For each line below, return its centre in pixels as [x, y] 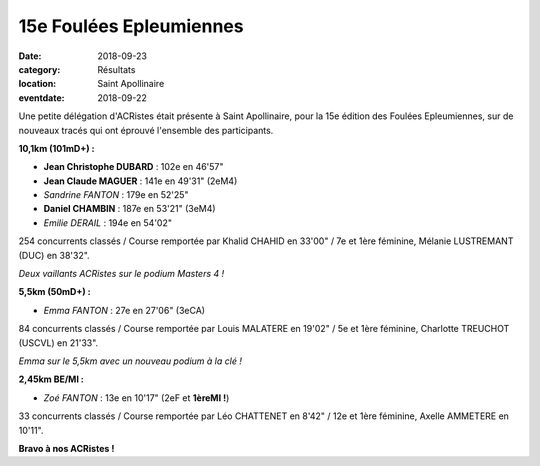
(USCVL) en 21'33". [58, 342]
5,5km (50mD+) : [54, 292]
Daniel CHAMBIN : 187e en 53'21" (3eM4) [129, 209]
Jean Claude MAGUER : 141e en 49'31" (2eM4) [140, 181]
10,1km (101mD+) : [56, 148]
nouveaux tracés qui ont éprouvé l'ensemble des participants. [146, 130]
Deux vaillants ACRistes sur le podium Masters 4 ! [121, 274]
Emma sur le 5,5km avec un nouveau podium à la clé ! [130, 361]
